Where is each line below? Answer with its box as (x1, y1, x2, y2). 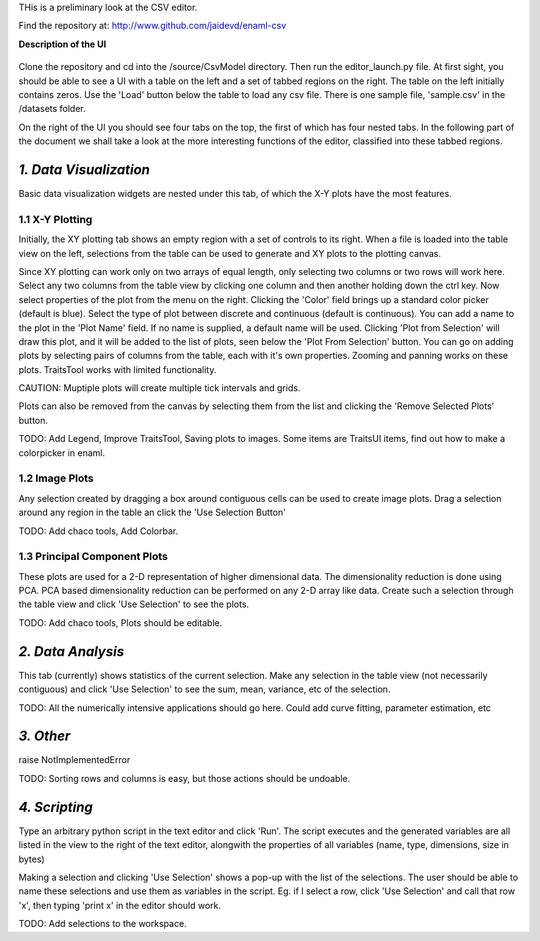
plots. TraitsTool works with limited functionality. (18, 363, 217, 375)
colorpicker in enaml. (18, 446, 105, 459)
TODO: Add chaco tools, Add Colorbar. (18, 525, 179, 537)
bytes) (18, 853, 45, 865)
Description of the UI (18, 38, 107, 50)
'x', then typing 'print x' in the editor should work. (18, 899, 222, 911)
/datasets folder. (18, 103, 87, 115)
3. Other (18, 728, 71, 745)
